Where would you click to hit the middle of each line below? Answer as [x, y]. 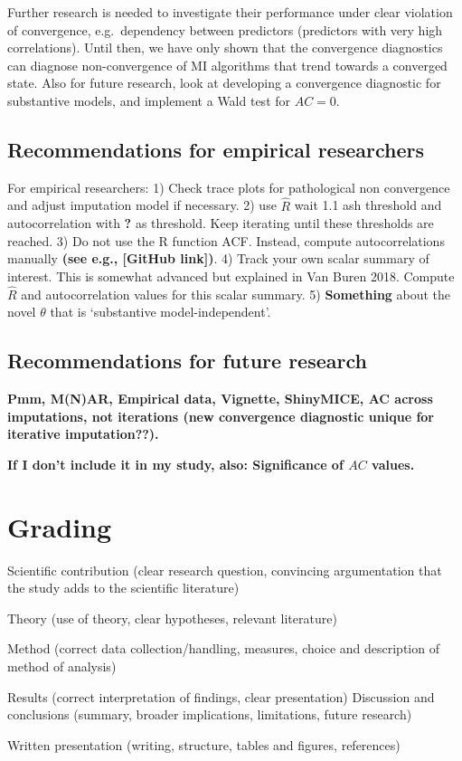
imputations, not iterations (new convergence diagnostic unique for [221, 416]
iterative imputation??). [83, 434]
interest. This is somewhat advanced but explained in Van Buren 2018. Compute [231, 276]
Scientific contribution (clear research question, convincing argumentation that [225, 570]
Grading [60, 526]
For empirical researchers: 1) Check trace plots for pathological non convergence [229, 187]
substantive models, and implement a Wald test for [149, 100]
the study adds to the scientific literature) [123, 588]
